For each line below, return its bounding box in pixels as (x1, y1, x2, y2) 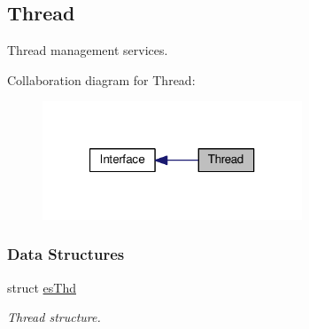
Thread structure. (7, 308, 101, 326)
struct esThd (7, 278, 76, 296)
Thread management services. (7, 41, 168, 59)
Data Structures (7, 243, 125, 265)
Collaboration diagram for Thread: (7, 70, 196, 89)
